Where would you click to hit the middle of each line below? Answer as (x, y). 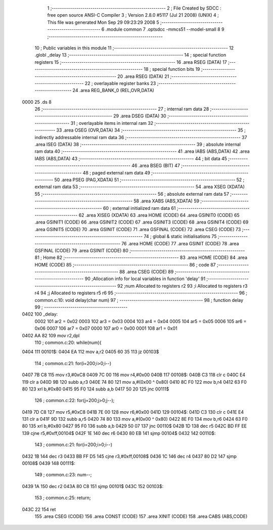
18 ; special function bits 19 (172, 69)
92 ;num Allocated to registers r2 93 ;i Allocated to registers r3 (182, 286)
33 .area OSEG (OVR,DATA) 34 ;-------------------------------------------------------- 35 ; (151, 130)
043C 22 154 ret (39, 509)
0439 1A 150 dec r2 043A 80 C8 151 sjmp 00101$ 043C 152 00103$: (93, 486)
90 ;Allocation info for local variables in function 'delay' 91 (145, 279)
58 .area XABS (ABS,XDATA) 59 (167, 201)
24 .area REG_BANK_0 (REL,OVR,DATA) (113, 91)
